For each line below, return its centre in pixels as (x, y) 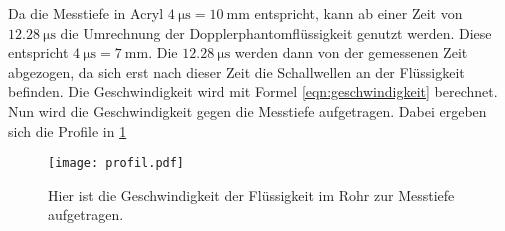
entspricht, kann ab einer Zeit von (358, 13)
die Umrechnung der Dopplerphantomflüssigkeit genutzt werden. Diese (276, 32)
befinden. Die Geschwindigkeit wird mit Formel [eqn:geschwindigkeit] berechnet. (253, 91)
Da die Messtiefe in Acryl (86, 13)
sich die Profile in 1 (67, 130)
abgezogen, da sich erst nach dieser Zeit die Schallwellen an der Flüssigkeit (236, 71)
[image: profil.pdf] (116, 163)
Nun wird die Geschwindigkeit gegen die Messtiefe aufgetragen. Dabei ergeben (247, 110)
